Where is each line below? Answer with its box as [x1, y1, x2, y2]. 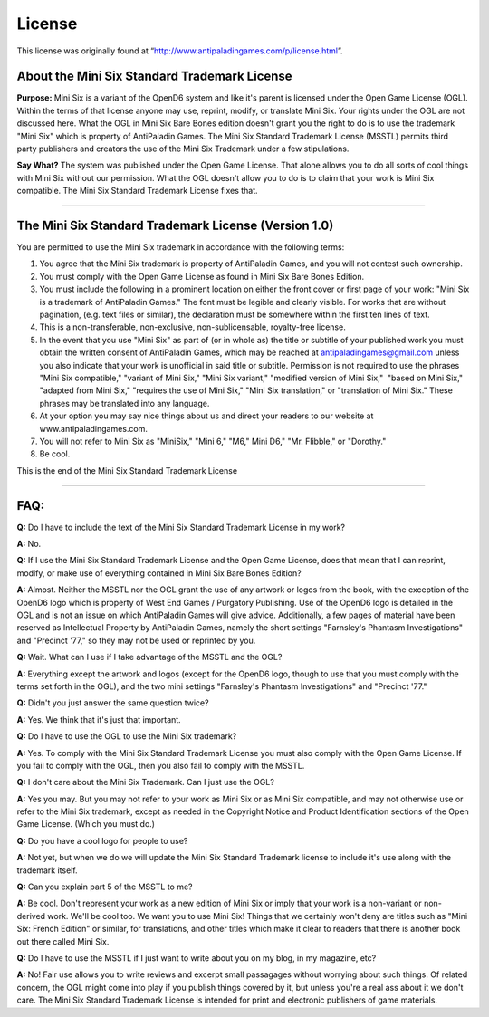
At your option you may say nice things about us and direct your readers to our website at [39, 410, 374, 421]
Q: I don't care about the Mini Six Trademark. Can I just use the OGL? [16, 777, 275, 788]
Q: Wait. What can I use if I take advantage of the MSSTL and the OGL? [16, 652, 283, 663]
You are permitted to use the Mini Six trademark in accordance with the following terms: [16, 242, 345, 253]
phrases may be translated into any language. [39, 398, 210, 408]
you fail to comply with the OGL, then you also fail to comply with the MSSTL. [16, 760, 305, 771]
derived [16, 910, 45, 921]
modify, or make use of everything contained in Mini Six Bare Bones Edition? [16, 567, 302, 579]
